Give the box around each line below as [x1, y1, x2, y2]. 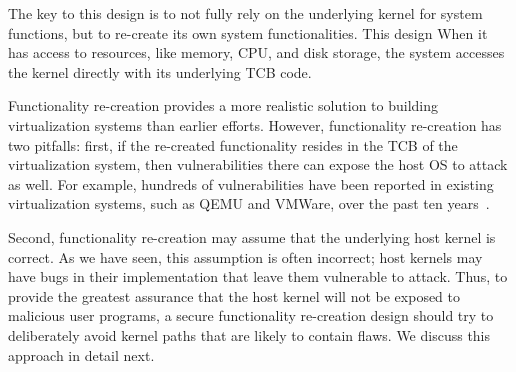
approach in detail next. [8, 344, 155, 365]
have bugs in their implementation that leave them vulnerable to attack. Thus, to [8, 266, 508, 287]
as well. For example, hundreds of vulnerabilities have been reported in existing [8, 173, 494, 194]
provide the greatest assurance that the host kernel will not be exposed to [8, 285, 461, 306]
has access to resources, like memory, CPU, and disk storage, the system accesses [8, 42, 505, 63]
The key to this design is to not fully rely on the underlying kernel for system [8, 3, 483, 23]
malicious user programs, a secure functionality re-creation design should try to [8, 305, 494, 326]
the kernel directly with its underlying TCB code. [8, 61, 312, 82]
